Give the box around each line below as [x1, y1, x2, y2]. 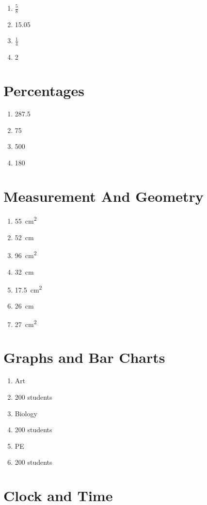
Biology [15, 408, 37, 418]
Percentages [3, 81, 84, 100]
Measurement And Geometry [3, 186, 204, 206]
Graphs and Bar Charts [3, 347, 165, 367]
